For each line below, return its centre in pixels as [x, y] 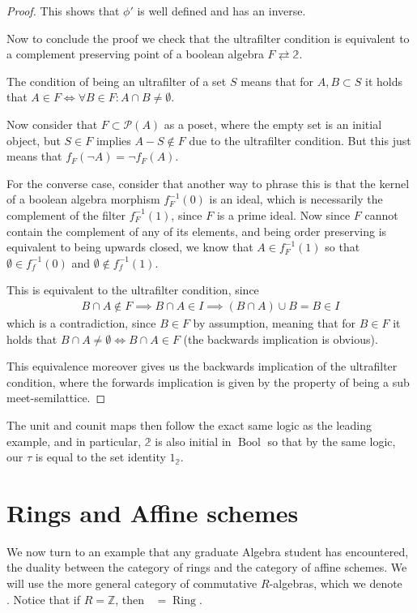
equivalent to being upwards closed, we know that [130, 247]
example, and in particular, [74, 441]
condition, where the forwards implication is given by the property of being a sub [208, 382]
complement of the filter [66, 214]
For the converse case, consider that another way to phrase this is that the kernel [208, 183]
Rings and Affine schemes [153, 512]
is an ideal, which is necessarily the [296, 199]
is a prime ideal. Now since [283, 214]
